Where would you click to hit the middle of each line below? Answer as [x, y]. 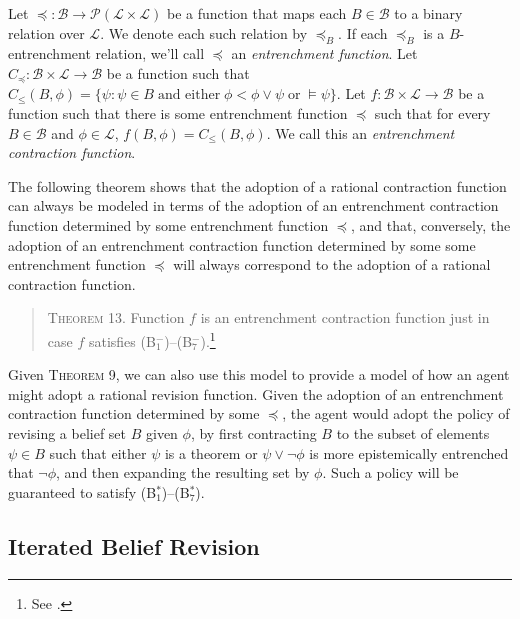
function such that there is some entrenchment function [178, 113]
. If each [363, 32]
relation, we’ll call [150, 53]
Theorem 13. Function [116, 317]
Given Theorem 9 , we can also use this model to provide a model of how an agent [259, 374]
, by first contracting [253, 433]
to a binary [428, 13]
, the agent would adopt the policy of [396, 413]
